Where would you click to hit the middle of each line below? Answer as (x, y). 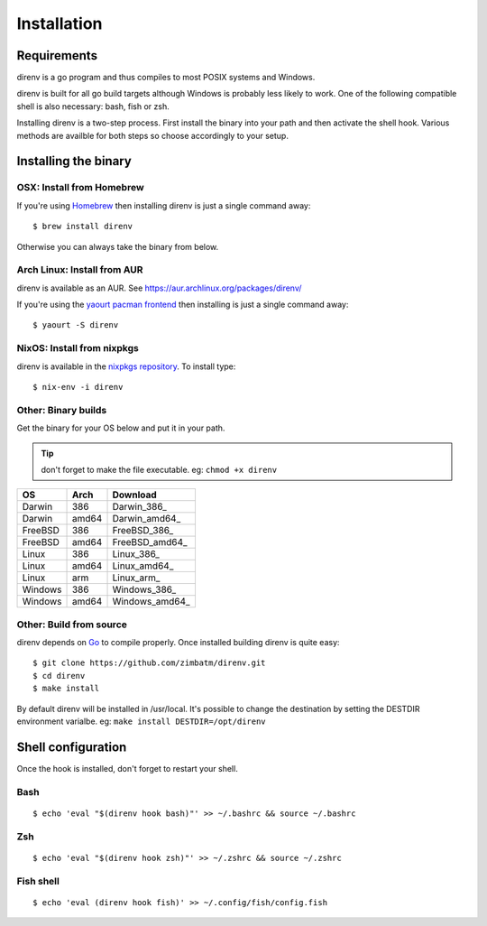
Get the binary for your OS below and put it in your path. (121, 428)
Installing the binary (74, 161)
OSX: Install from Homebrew (80, 188)
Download (134, 495)
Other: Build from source (72, 625)
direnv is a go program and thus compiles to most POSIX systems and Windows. (166, 78)
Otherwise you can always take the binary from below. (118, 246)
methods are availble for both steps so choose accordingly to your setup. (152, 135)
